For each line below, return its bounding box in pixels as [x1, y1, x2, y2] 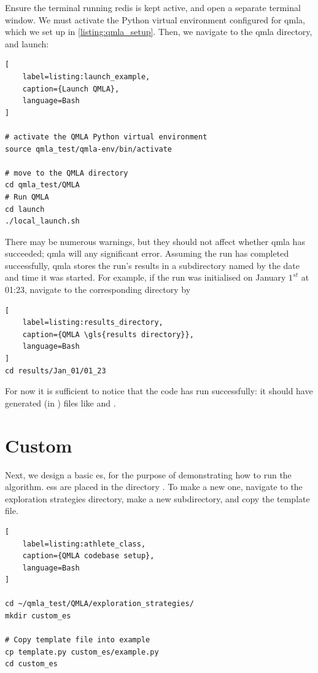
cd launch [5, 204, 45, 214]
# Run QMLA [5, 192, 49, 201]
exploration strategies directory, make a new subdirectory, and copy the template [5, 492, 310, 505]
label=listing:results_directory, [22, 318, 163, 327]
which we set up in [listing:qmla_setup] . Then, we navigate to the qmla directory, [5, 25, 312, 38]
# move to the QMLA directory [5, 168, 128, 177]
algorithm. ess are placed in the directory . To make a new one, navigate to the [5, 480, 303, 493]
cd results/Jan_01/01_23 [5, 366, 106, 375]
